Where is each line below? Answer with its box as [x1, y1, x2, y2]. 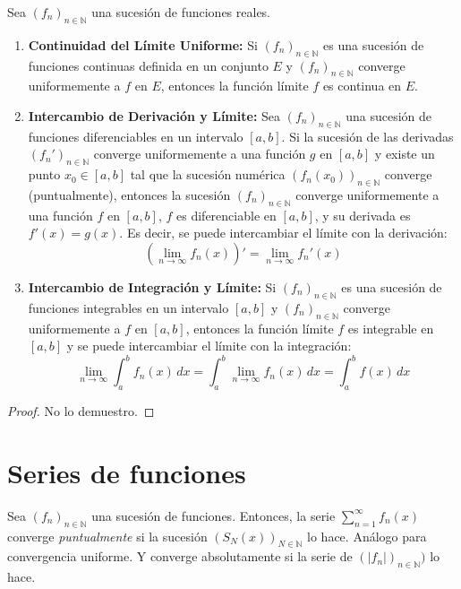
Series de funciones [7, 454, 246, 490]
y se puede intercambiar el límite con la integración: [66, 336, 352, 355]
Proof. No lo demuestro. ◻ [7, 402, 155, 420]
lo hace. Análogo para [307, 526, 427, 545]
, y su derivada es [314, 205, 411, 224]
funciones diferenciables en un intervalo [28, 126, 243, 145]
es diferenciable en [176, 205, 277, 224]
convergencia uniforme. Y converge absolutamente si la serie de [7, 547, 353, 566]
